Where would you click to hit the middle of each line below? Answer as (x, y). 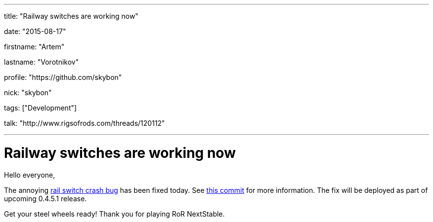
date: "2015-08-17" (35, 31)
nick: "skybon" (28, 92)
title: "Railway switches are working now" (71, 16)
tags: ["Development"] (41, 108)
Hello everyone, (30, 175)
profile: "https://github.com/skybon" (63, 77)
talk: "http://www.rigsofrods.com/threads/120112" (85, 123)
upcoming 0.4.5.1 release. (45, 198)
